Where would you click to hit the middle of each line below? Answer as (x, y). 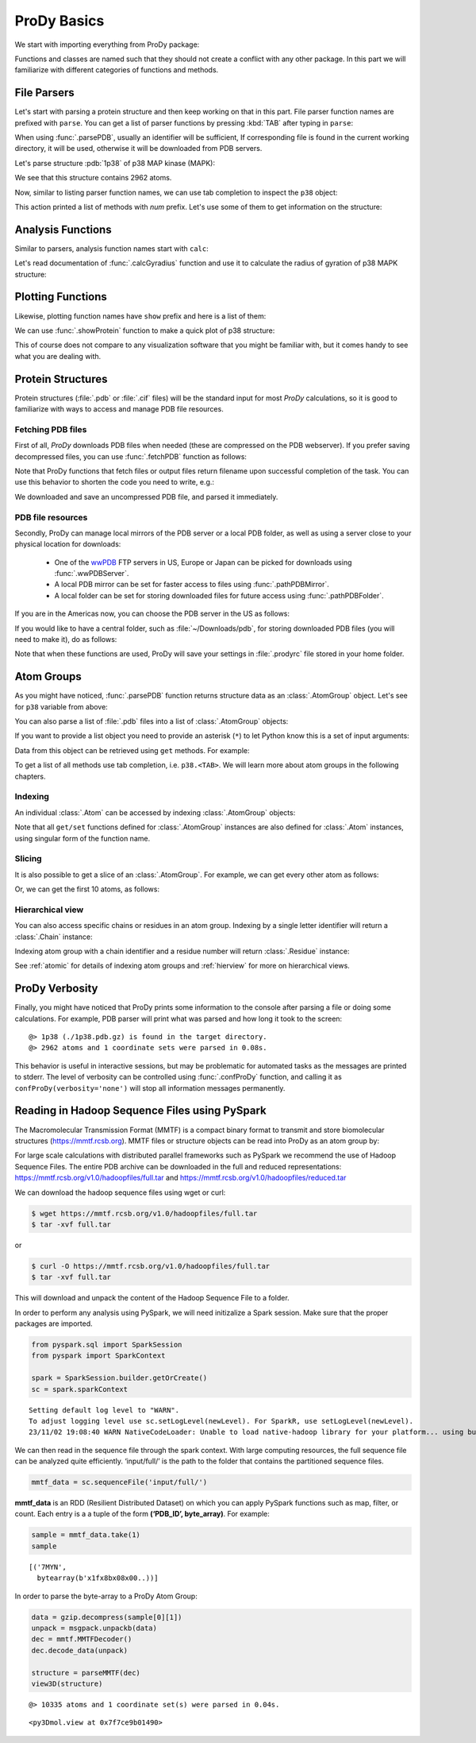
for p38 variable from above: (61, 706)
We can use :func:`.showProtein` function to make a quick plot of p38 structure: (145, 330)
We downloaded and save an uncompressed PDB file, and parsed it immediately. (146, 497)
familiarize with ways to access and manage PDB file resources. (119, 409)
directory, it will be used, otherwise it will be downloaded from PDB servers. (138, 149)
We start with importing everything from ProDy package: (107, 44)
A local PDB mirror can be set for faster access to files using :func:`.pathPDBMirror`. (192, 585)
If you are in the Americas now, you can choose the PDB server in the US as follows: (152, 614)
